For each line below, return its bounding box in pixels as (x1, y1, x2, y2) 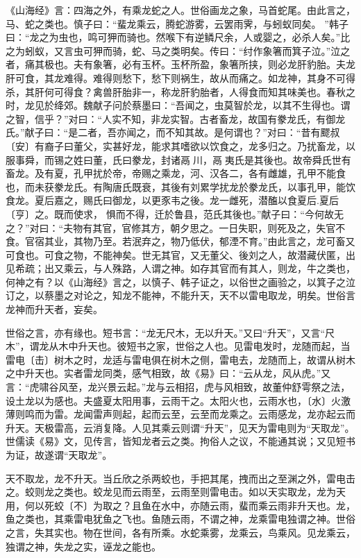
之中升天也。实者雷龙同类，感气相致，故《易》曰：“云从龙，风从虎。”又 (6, 366, 331, 380)
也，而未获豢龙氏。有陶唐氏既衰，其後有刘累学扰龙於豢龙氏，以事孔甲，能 (6, 179, 346, 194)
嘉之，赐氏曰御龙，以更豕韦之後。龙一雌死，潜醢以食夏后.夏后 (53, 193, 339, 208)
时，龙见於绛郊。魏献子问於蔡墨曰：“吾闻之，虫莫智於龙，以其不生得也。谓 (6, 98, 351, 112)
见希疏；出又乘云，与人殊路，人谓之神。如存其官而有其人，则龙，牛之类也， (6, 261, 355, 276)
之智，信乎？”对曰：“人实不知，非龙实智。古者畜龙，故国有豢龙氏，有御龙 (6, 111, 346, 126)
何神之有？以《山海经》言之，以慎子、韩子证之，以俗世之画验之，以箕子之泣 (6, 274, 355, 289)
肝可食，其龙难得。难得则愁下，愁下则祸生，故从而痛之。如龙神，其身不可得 (6, 70, 355, 85)
